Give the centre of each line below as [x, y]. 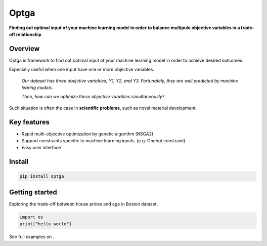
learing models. [37, 88]
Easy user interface [41, 148]
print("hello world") [46, 224]
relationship [29, 34]
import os [31, 217]
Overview [24, 49]
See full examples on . [32, 237]
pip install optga [42, 176]
